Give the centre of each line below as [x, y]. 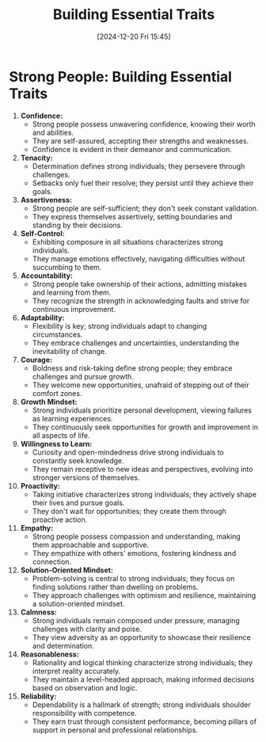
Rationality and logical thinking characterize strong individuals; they [142, 662]
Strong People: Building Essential [121, 76]
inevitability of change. [70, 351]
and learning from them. [72, 292]
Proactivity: [40, 485]
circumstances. [57, 334]
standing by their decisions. [78, 225]
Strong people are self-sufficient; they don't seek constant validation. [145, 208]
